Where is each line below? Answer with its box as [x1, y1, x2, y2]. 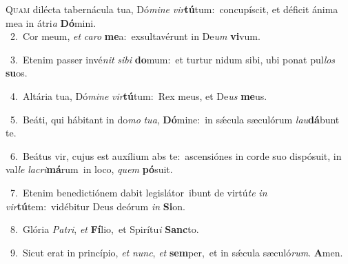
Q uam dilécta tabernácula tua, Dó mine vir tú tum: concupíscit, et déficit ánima [6, 2, 338, 16]
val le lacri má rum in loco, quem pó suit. [6, 162, 173, 176]
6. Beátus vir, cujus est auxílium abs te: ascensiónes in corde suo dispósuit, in [10, 148, 342, 163]
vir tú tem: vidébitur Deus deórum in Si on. [6, 199, 185, 213]
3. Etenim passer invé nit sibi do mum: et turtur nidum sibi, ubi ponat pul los [10, 52, 336, 66]
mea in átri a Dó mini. [6, 15, 96, 30]
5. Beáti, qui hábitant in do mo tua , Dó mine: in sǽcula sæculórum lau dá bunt [10, 112, 340, 126]
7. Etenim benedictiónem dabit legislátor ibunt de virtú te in [10, 185, 267, 199]
